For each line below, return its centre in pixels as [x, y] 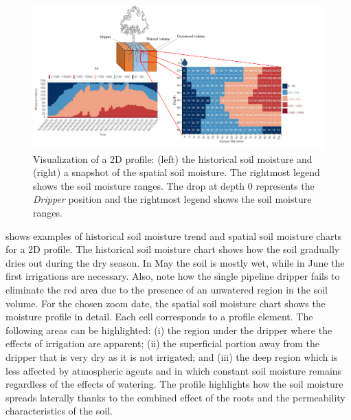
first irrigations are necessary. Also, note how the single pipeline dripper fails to [173, 276]
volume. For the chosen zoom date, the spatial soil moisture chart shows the [166, 303]
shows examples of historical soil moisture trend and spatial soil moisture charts [174, 235]
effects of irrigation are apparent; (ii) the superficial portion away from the [163, 343]
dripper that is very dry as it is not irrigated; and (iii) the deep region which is [172, 357]
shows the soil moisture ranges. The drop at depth [139, 185]
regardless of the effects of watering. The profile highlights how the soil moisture [174, 384]
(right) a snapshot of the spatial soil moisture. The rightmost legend [177, 172]
